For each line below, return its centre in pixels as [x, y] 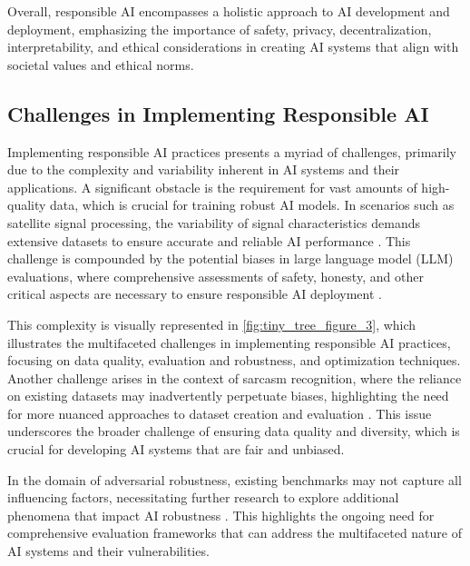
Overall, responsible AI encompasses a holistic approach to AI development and [229, 11]
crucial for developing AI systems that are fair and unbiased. [176, 449]
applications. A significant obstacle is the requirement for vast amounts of [212, 187]
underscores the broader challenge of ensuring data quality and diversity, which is [234, 431]
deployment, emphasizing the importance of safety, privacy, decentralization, [220, 29]
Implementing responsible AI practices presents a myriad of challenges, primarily [232, 151]
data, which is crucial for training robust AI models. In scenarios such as [252, 205]
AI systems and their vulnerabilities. [108, 551]
